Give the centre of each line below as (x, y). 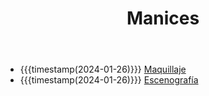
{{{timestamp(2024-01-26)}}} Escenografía (109, 80)
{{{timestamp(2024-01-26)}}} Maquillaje (103, 69)
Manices (163, 18)
